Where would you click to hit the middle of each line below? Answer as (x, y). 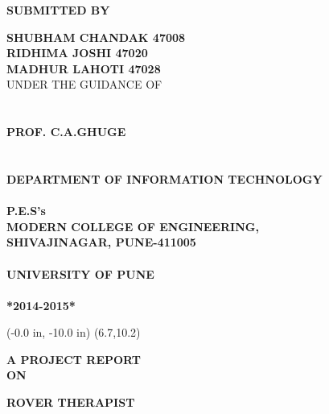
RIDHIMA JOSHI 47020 (77, 53)
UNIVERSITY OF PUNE (80, 273)
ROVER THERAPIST (71, 402)
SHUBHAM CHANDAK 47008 (96, 37)
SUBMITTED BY (58, 10)
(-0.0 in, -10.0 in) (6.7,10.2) (74, 332)
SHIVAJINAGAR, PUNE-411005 (101, 242)
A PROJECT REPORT (74, 359)
